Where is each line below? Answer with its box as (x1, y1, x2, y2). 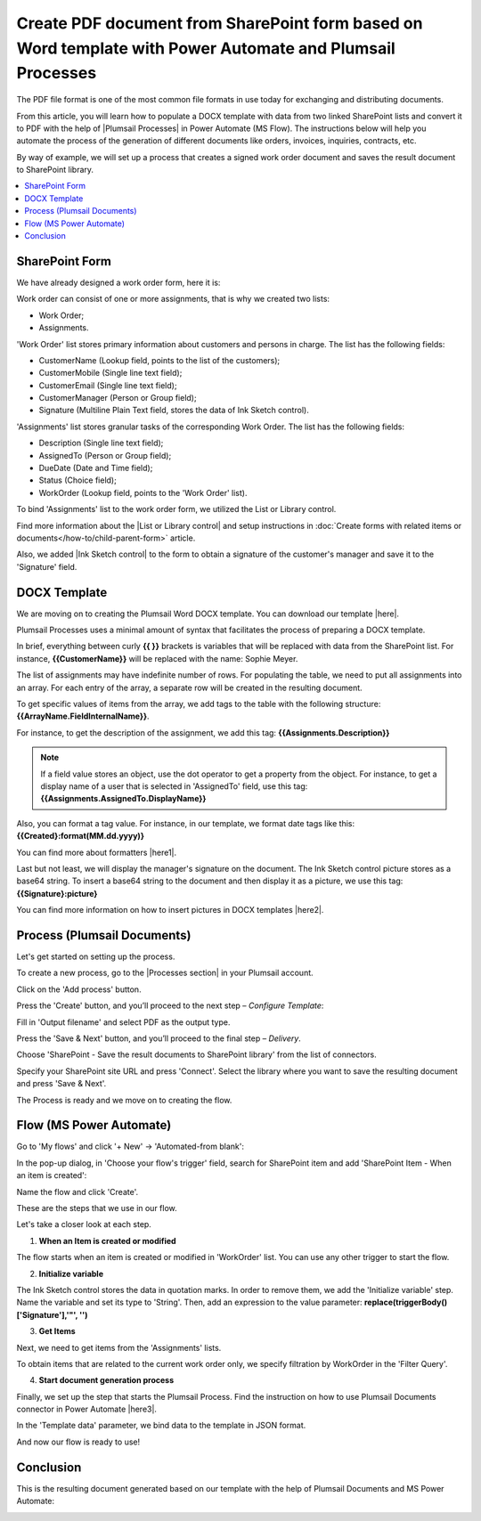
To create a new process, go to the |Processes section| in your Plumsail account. (16, 967, 314, 979)
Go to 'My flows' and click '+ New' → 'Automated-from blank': (16, 1141, 245, 1152)
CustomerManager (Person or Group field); (38, 393, 197, 403)
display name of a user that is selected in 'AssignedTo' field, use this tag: (40, 780, 308, 792)
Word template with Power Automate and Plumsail (16, 38, 395, 58)
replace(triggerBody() (363, 1297, 448, 1308)
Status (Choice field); (38, 475, 118, 485)
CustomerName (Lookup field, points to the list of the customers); (38, 354, 281, 365)
